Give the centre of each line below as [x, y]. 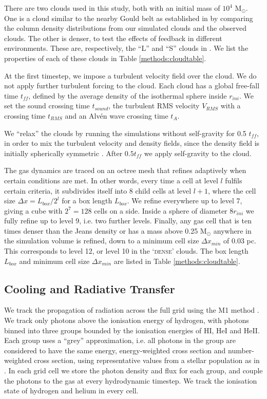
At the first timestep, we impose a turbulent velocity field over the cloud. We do [130, 75]
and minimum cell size [54, 261]
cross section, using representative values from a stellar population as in [147, 360]
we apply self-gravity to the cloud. [198, 153]
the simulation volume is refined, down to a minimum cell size [102, 241]
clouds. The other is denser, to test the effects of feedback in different [113, 38]
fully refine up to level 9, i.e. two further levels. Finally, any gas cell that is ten [128, 221]
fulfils [234, 180]
